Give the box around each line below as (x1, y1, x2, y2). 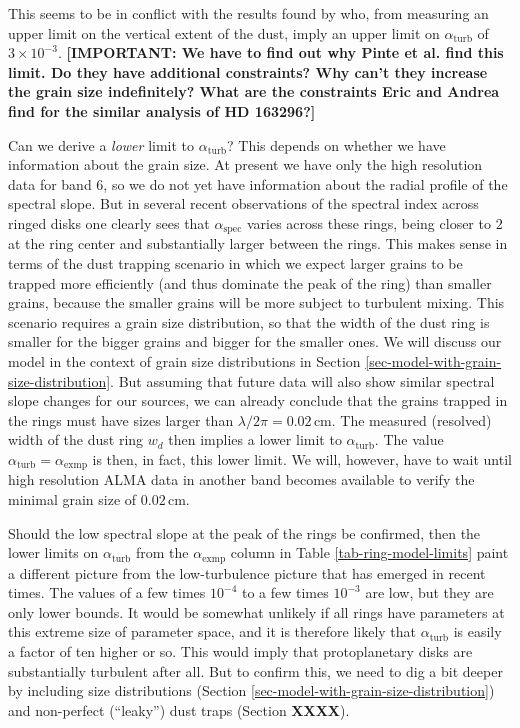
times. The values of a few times (8, 582, 206, 603)
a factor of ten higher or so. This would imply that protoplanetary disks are (8, 640, 473, 661)
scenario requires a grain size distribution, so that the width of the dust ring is (8, 311, 490, 332)
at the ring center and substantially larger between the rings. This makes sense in (8, 233, 508, 254)
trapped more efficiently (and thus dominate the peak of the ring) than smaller (8, 272, 492, 293)
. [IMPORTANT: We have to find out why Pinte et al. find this (57, 42, 504, 63)
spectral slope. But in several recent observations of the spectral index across (8, 193, 479, 214)
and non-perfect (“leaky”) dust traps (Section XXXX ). (8, 699, 350, 720)
